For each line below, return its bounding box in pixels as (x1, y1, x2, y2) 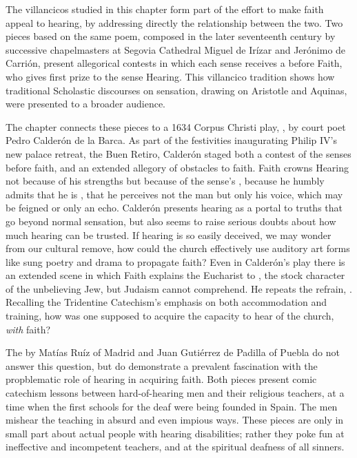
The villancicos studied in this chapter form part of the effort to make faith (6, 2, 324, 16)
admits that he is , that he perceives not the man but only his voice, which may (6, 187, 343, 201)
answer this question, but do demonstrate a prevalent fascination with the (6, 358, 318, 373)
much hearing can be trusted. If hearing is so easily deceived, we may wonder (6, 227, 331, 242)
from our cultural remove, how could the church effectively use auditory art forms (6, 241, 350, 256)
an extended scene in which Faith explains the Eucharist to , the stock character (6, 268, 345, 282)
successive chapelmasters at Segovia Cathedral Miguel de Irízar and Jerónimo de (6, 42, 346, 56)
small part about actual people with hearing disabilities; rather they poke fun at (6, 426, 345, 440)
